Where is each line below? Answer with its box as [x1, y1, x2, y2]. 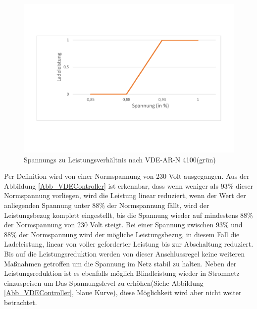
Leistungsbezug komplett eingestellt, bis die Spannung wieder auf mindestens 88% [4, 209, 253, 220]
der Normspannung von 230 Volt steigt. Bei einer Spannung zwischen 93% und [4, 219, 243, 230]
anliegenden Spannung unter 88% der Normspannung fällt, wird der [4, 200, 209, 210]
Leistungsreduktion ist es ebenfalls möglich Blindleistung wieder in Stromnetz [4, 268, 240, 278]
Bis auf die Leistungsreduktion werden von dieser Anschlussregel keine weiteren [4, 249, 245, 258]
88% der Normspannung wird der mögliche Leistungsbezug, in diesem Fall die [4, 229, 240, 239]
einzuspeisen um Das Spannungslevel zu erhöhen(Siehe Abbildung [4, 277, 204, 288]
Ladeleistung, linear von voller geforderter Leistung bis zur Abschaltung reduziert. [4, 239, 254, 249]
